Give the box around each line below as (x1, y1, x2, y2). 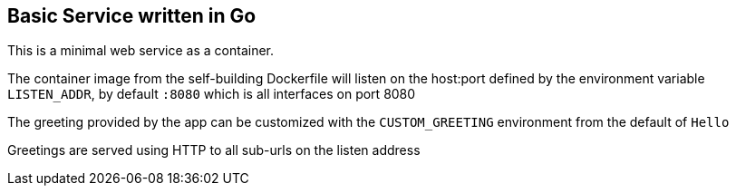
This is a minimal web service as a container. (7, 43, 275, 59)
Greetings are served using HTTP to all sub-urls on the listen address (7, 142, 421, 159)
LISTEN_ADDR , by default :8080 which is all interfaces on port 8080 (7, 86, 416, 102)
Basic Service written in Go (7, 5, 257, 27)
